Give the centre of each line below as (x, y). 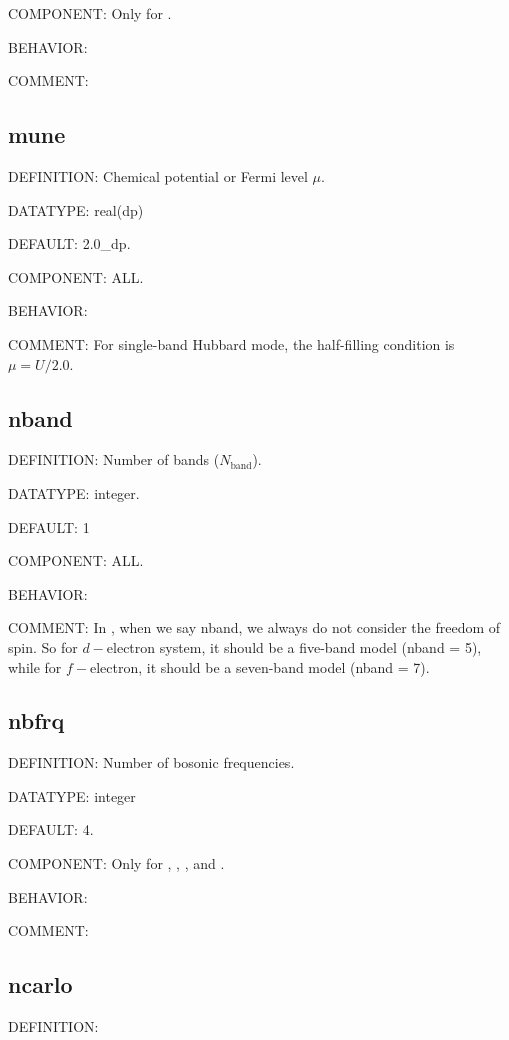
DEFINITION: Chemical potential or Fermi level (158, 175)
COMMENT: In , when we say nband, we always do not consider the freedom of (254, 627)
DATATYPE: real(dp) (76, 209)
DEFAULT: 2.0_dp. (69, 243)
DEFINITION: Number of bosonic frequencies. (151, 762)
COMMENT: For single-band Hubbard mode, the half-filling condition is (231, 343)
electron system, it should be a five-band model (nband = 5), (294, 646)
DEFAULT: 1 (49, 526)
